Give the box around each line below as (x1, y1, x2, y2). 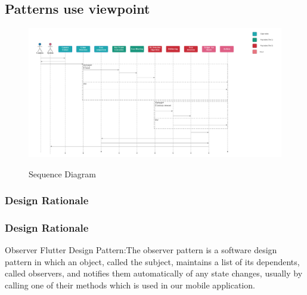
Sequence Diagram (29, 167, 97, 180)
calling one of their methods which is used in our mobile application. (5, 278, 255, 291)
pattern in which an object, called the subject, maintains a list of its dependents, (5, 255, 300, 268)
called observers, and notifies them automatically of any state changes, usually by (5, 267, 303, 279)
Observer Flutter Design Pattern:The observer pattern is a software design (5, 244, 277, 256)
